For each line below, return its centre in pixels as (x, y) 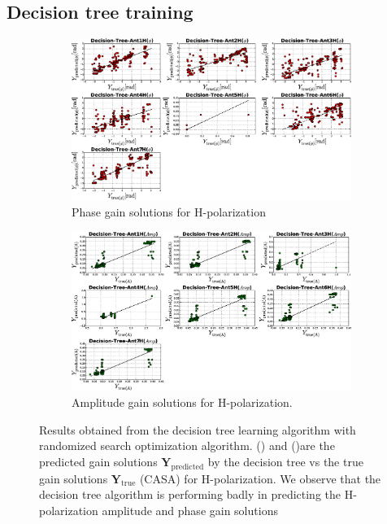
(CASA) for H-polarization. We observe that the (260, 478)
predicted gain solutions (98, 461)
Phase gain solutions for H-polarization (169, 212)
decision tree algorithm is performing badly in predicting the (190, 494)
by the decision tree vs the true (285, 461)
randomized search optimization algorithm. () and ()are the (187, 445)
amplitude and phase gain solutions (190, 510)
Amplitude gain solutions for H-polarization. (182, 402)
